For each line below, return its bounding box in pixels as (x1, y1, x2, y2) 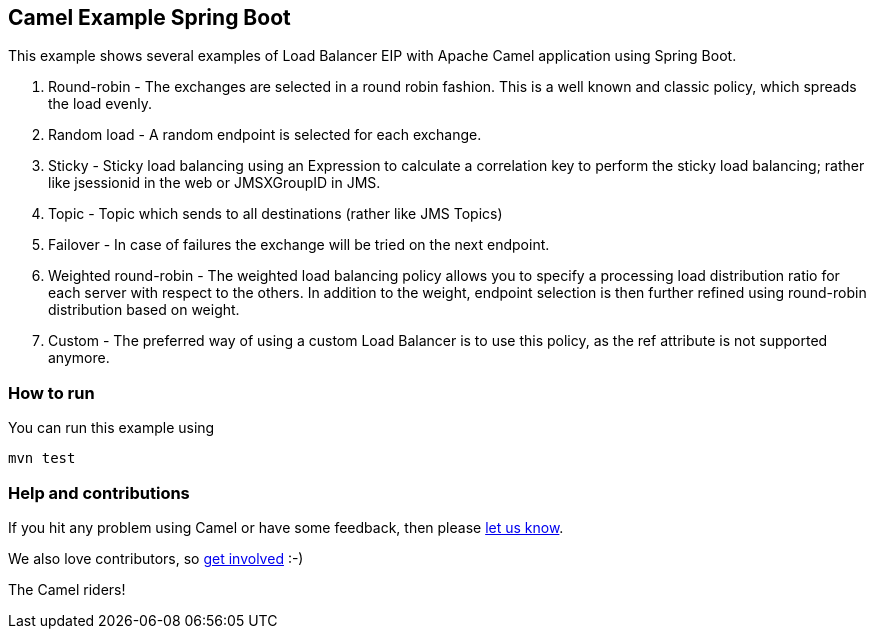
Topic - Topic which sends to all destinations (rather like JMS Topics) (48, 205, 503, 223)
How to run (8, 382, 95, 403)
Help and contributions (8, 482, 190, 503)
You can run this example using (8, 419, 215, 437)
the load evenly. (48, 95, 152, 113)
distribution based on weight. (48, 301, 240, 319)
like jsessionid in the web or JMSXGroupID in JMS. (48, 174, 381, 192)
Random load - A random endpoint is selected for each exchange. (48, 126, 482, 144)
